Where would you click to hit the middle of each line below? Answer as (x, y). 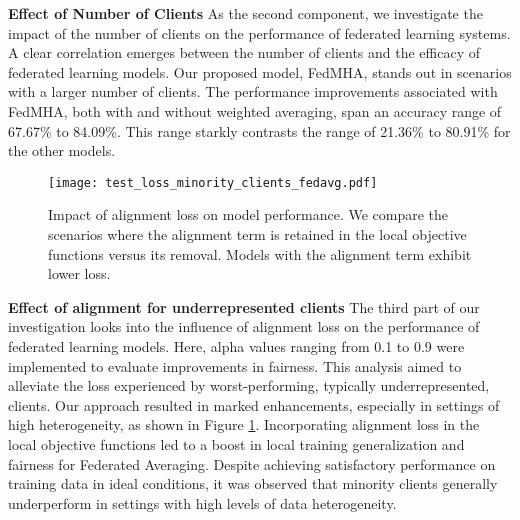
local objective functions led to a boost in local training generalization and (236, 443)
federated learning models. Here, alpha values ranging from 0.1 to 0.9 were (236, 345)
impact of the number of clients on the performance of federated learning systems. (259, 32)
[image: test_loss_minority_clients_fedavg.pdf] (213, 182)
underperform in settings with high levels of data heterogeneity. (202, 502)
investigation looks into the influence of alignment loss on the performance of (244, 326)
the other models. (62, 150)
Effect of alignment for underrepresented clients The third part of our (244, 306)
